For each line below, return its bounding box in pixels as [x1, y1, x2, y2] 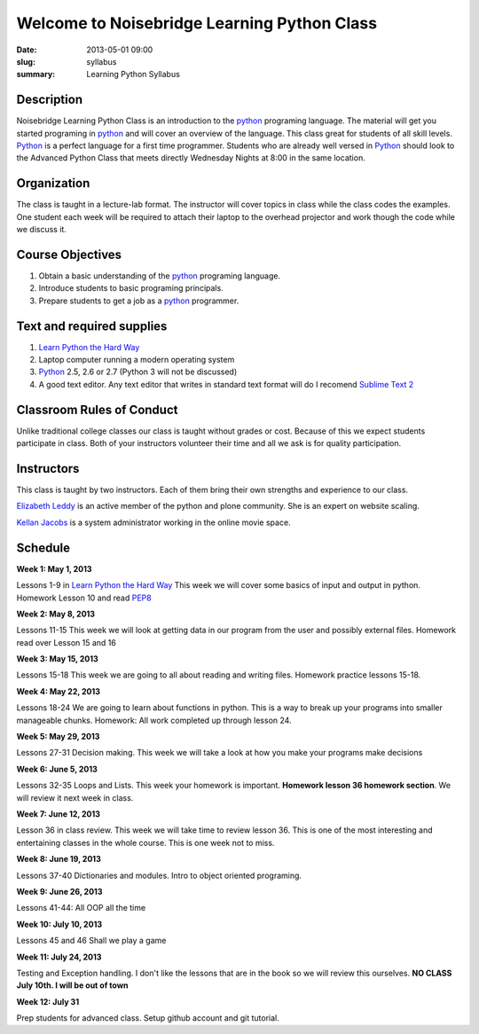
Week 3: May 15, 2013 [16, 654, 98, 664]
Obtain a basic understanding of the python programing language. [38, 270, 281, 281]
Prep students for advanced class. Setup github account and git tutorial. [16, 1013, 279, 1023]
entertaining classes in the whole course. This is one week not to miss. [16, 837, 275, 848]
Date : [16, 44, 37, 55]
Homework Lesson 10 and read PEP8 [16, 592, 152, 603]
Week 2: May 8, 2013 [16, 608, 96, 619]
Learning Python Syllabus [86, 69, 181, 80]
